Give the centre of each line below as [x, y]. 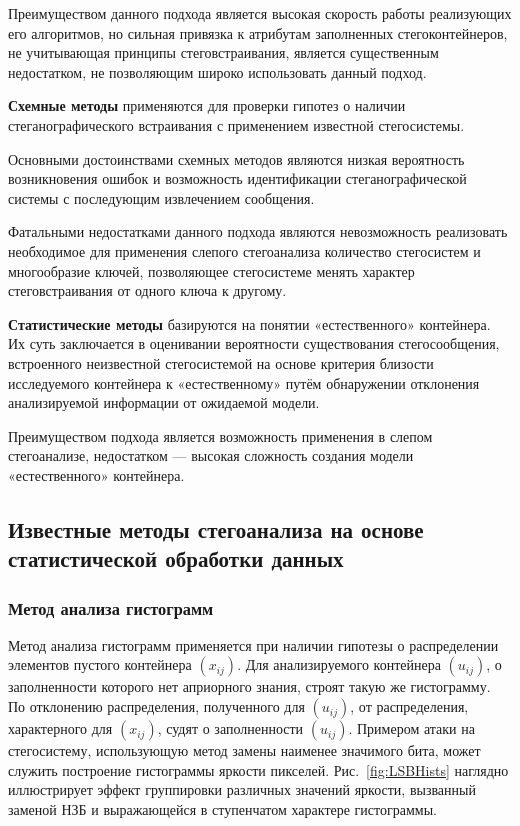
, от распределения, [409, 706]
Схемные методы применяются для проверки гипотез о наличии [207, 105]
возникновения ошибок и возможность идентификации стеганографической [237, 178]
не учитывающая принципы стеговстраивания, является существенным [223, 52]
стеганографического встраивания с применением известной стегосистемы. [236, 124]
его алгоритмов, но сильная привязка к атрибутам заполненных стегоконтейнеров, [258, 32]
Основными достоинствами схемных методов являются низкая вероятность [236, 158]
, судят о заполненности [230, 728]
